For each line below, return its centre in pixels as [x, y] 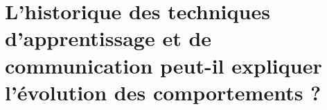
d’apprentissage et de [108, 38]
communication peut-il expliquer [163, 65]
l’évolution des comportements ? [163, 92]
